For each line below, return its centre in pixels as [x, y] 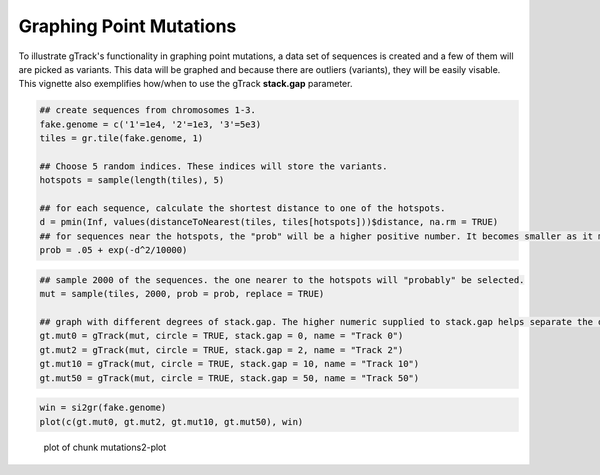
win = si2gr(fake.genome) [103, 408]
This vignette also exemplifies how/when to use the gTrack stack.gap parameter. [185, 84]
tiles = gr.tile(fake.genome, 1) [121, 138]
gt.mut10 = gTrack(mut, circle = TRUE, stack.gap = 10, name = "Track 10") [229, 364]
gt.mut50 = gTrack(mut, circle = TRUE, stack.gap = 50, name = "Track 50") [229, 378]
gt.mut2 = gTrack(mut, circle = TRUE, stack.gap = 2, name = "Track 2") [221, 349]
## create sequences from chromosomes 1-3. [148, 110]
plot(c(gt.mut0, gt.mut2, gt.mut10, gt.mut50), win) [171, 421]
